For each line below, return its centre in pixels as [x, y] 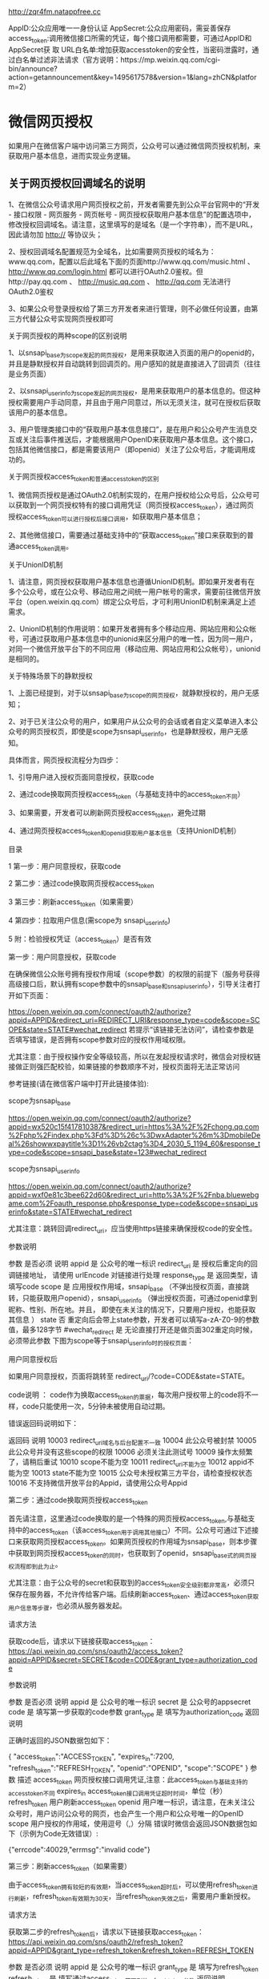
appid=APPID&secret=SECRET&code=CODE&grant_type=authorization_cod [133, 1660]
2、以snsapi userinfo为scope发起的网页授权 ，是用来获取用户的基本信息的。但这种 [134, 392]
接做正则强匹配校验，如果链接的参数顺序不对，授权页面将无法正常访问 [124, 1067]
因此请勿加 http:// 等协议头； [56, 234]
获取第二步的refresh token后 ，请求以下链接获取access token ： [106, 1933]
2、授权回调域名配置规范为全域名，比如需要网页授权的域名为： [112, 251]
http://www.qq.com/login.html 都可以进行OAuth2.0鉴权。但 [106, 271]
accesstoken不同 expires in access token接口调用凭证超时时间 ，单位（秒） [118, 1792]
